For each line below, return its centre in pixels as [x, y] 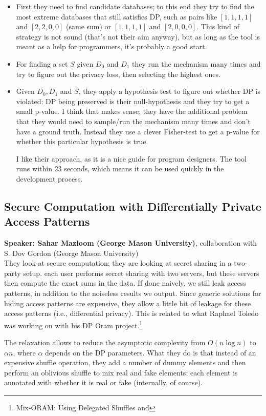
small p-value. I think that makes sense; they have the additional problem [132, 111]
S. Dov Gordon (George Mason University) [71, 253]
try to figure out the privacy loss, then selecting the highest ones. [118, 74]
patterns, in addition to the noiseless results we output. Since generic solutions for [133, 293]
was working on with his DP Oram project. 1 [73, 324]
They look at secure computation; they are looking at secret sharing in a [118, 263]
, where [24, 352]
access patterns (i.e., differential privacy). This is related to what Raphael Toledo [131, 313]
